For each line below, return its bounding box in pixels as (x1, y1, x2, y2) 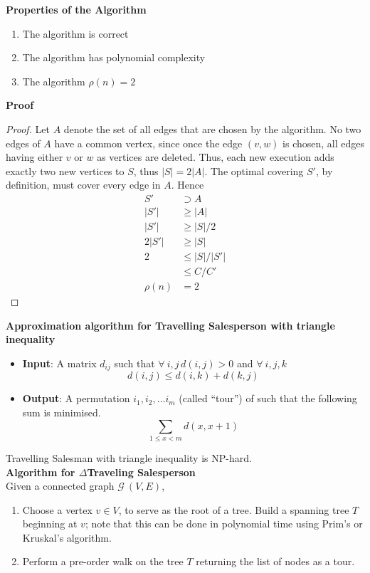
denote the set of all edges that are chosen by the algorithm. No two (63, 121, 361, 136)
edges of (6, 135, 41, 150)
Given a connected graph (6, 478, 115, 493)
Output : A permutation (22, 391, 130, 406)
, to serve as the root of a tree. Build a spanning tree (118, 502, 349, 517)
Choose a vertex (22, 502, 92, 517)
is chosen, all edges (282, 135, 365, 150)
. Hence (171, 177, 204, 192)
